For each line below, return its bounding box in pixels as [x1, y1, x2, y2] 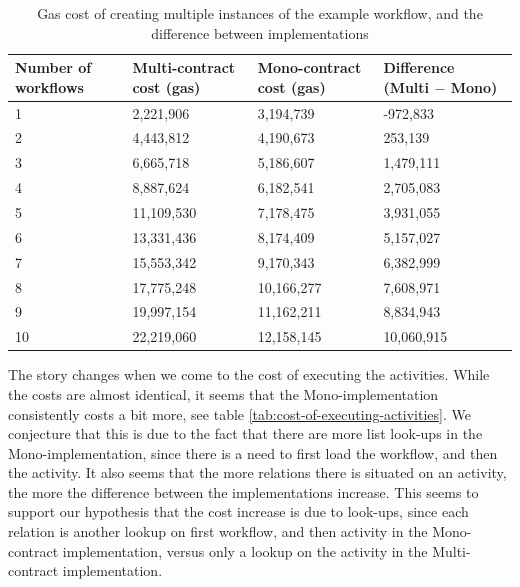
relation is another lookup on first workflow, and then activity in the [8, 521, 428, 542]
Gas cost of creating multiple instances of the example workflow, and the [37, 3, 483, 23]
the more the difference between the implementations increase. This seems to [8, 481, 479, 502]
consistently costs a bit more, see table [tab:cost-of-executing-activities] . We [8, 403, 471, 424]
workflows [15, 76, 84, 97]
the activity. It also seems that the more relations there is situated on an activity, [8, 462, 507, 483]
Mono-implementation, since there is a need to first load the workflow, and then [8, 442, 498, 463]
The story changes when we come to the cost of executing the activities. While [8, 364, 490, 385]
